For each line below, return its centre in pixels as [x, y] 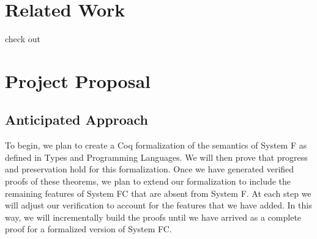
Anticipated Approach [76, 119]
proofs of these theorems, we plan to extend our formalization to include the [148, 181]
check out [23, 39]
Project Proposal [78, 80]
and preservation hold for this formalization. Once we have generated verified [150, 169]
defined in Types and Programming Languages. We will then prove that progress [156, 157]
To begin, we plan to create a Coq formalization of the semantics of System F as [156, 145]
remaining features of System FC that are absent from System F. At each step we [158, 193]
